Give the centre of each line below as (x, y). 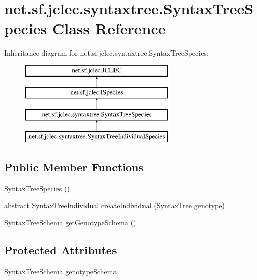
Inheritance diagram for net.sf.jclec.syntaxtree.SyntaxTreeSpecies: (106, 53)
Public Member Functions (74, 167)
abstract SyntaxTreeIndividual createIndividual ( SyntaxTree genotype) (115, 205)
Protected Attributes (61, 250)
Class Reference (109, 28)
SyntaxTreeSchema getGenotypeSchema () (70, 223)
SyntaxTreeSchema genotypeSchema (61, 271)
